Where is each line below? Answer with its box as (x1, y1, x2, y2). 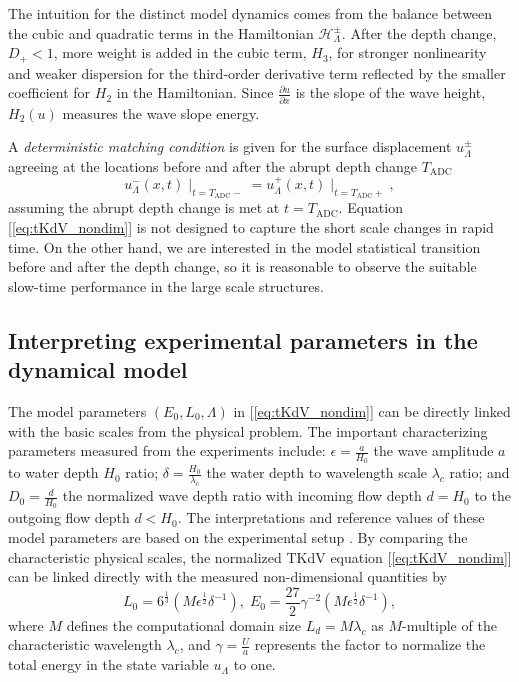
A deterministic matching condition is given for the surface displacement (8, 136, 452, 157)
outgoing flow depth (8, 507, 130, 528)
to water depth (8, 462, 99, 483)
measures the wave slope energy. (62, 102, 260, 123)
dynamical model (8, 354, 188, 385)
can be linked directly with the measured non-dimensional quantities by (8, 566, 447, 587)
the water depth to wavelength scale (206, 462, 428, 483)
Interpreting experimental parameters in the (8, 324, 478, 355)
